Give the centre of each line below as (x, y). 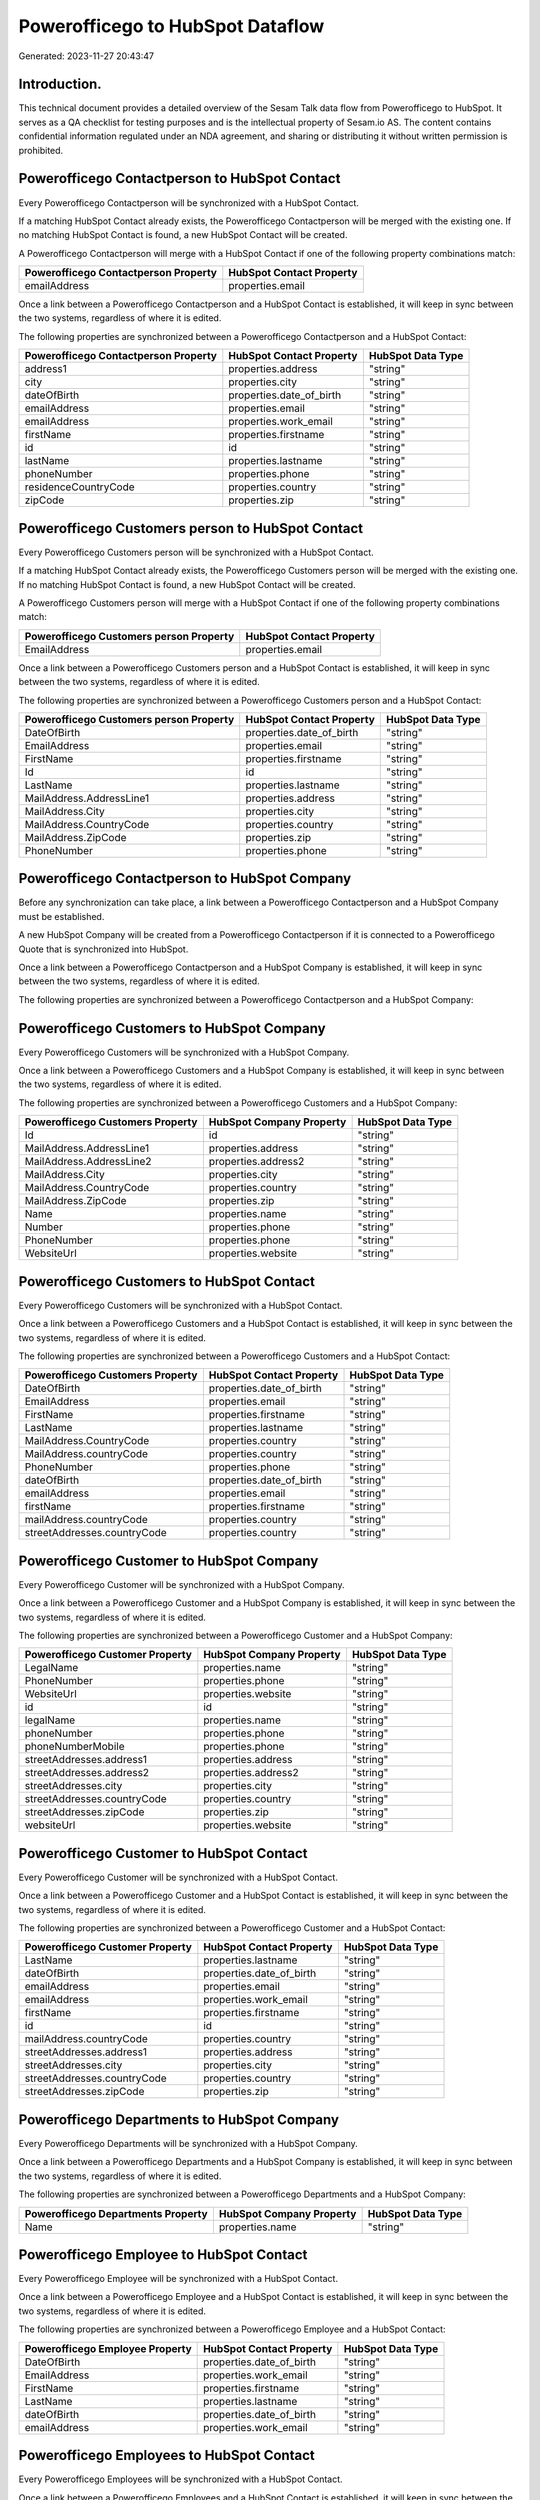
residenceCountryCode (79, 487)
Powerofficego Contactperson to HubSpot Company (185, 878)
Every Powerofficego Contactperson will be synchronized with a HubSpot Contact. (189, 202)
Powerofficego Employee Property (108, 2348)
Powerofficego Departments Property (116, 2213)
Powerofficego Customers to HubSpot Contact (166, 1281)
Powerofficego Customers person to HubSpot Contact (191, 528)
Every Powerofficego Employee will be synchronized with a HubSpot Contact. (178, 2279)
